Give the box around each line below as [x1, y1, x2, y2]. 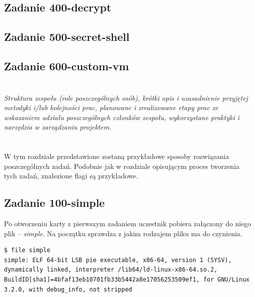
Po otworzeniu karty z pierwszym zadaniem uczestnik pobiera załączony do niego [4, 218, 252, 229]
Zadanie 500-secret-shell [4, 29, 130, 44]
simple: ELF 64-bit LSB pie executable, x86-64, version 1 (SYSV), [4, 256, 232, 264]
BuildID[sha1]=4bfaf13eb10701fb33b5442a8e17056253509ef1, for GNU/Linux [4, 276, 250, 284]
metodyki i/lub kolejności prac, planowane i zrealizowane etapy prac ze [4, 102, 219, 113]
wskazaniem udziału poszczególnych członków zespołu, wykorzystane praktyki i [4, 112, 240, 122]
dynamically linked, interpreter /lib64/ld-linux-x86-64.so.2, [4, 266, 218, 274]
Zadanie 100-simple [4, 195, 105, 210]
